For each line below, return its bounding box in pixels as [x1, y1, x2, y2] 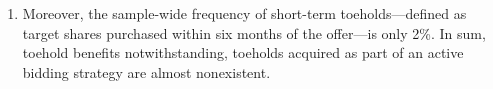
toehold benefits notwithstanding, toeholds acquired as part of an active [22, 42, 464, 63]
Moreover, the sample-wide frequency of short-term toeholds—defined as [22, 3, 467, 23]
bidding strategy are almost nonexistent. [22, 61, 271, 82]
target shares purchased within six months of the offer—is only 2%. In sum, [22, 22, 486, 43]
